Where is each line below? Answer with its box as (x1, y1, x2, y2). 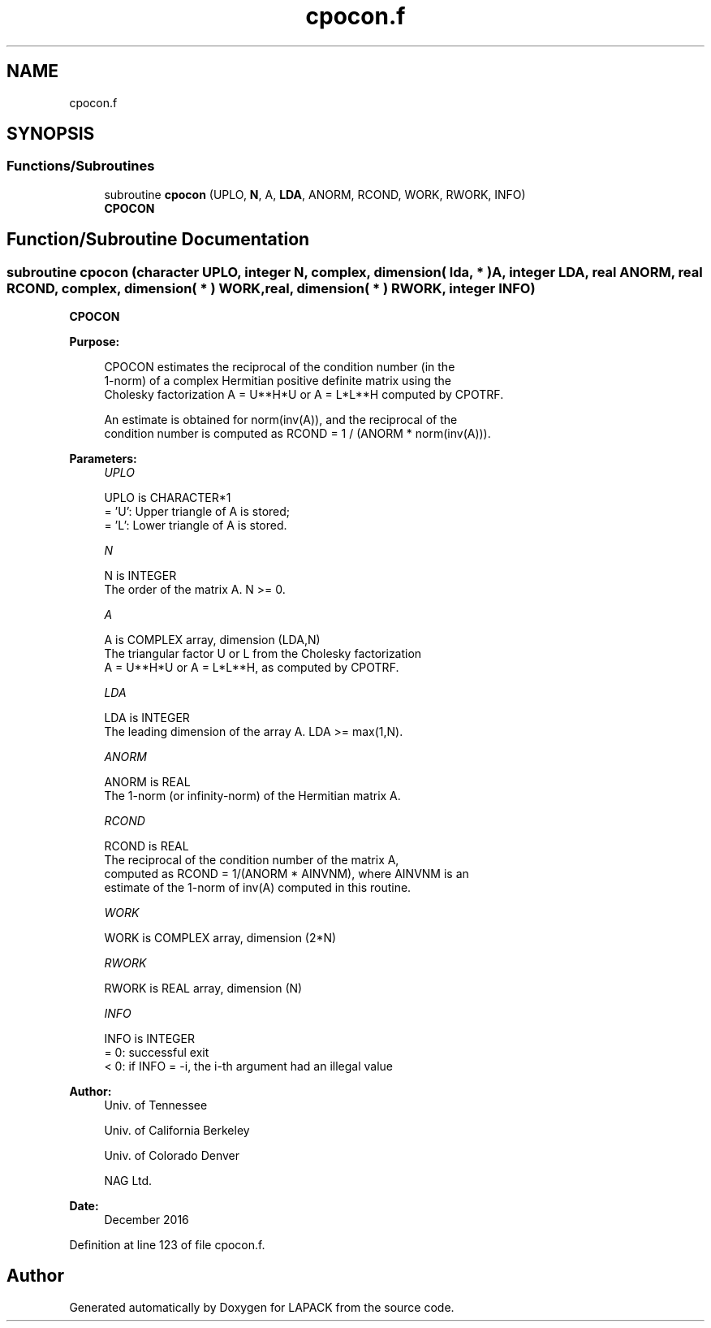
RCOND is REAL (104, 839, 189, 854)
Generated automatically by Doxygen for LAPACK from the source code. (69, 1300, 455, 1314)
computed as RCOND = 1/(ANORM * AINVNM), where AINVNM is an (104, 867, 469, 881)
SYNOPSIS (6, 123, 95, 145)
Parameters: (69, 452, 137, 466)
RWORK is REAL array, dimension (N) (104, 981, 303, 996)
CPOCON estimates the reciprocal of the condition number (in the (104, 360, 455, 374)
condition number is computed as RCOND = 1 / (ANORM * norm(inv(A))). (104, 426, 491, 441)
